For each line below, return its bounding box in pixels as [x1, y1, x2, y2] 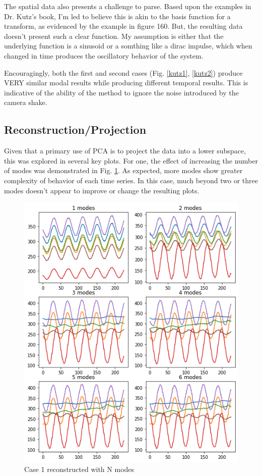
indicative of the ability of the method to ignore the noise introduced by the [4, 87, 239, 97]
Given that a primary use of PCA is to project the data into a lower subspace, [4, 145, 246, 156]
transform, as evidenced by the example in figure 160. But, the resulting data [4, 21, 243, 31]
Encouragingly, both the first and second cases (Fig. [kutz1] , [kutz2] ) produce [4, 67, 243, 78]
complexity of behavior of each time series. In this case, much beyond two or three [4, 175, 258, 185]
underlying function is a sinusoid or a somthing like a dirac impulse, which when [4, 40, 252, 51]
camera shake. [4, 97, 47, 108]
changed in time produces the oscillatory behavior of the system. [4, 50, 204, 61]
